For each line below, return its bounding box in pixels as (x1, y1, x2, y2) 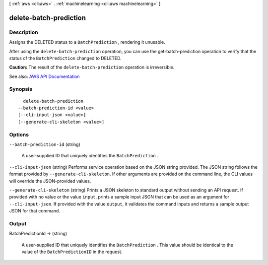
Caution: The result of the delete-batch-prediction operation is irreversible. (9, 65, 175, 70)
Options (9, 131, 29, 138)
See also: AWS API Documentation (9, 73, 80, 79)
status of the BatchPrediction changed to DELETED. (9, 55, 122, 61)
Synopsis (9, 86, 32, 93)
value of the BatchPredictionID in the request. (21, 249, 123, 255)
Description (9, 29, 38, 36)
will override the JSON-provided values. (9, 178, 91, 184)
